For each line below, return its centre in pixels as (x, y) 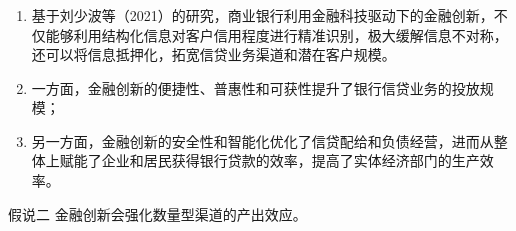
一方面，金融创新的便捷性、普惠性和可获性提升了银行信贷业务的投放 (255, 87)
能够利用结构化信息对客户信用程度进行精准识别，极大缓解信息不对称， (276, 34)
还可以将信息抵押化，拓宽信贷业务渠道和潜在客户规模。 (213, 54)
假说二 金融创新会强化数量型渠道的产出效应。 (157, 213)
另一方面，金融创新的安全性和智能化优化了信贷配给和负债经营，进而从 (262, 140)
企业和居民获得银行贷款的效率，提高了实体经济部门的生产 (290, 160)
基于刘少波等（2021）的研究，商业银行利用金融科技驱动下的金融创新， (262, 14)
